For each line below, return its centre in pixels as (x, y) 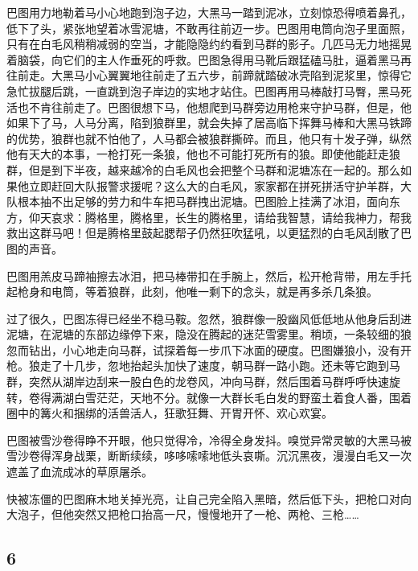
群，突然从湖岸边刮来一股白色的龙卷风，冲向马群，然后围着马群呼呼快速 (198, 382)
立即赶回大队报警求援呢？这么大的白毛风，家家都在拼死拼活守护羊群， (214, 185)
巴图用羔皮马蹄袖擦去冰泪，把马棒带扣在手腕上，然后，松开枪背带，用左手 (203, 275)
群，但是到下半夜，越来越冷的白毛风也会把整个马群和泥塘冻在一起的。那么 (203, 169)
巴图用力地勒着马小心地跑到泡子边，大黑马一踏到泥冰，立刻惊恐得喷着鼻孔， (209, 12)
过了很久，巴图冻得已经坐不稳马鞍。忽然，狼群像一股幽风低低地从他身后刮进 (209, 318)
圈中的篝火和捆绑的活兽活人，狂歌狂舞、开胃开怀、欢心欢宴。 (170, 413)
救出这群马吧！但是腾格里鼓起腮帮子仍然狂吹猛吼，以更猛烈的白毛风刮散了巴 (209, 233)
